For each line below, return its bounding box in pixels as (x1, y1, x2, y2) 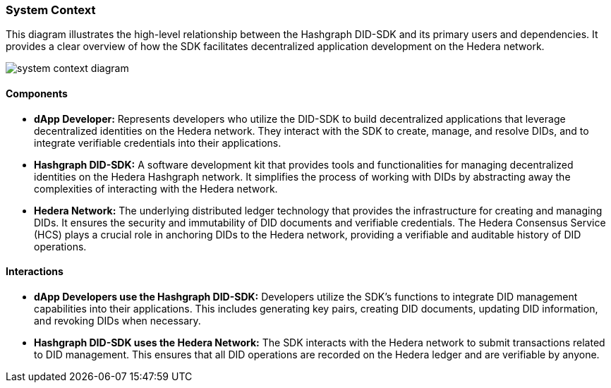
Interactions (6, 265, 63, 278)
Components (6, 87, 68, 99)
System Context (6, 3, 96, 17)
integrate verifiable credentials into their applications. (34, 136, 282, 149)
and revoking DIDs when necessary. (34, 314, 201, 327)
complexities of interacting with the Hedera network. (34, 182, 278, 195)
